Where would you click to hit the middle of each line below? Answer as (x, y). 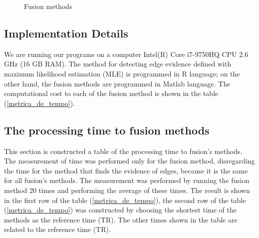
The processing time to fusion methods (107, 130)
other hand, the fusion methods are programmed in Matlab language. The (117, 83)
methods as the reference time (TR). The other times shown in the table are (121, 219)
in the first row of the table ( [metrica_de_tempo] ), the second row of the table (125, 200)
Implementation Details (66, 33)
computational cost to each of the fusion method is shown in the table (111, 93)
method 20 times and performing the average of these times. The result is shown (127, 190)
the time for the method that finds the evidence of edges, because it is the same (126, 170)
